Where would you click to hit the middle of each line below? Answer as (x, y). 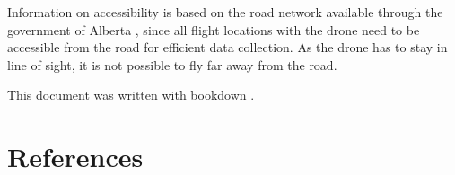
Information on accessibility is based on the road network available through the (225, 12)
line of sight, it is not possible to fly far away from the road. (172, 64)
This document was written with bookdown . (131, 95)
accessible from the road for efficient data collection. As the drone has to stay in (227, 47)
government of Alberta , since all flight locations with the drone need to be (214, 29)
